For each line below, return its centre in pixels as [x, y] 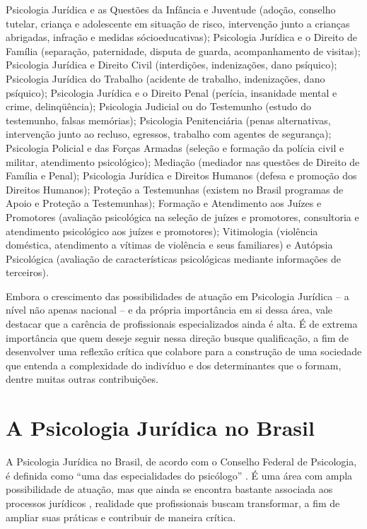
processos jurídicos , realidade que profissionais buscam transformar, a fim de [173, 503]
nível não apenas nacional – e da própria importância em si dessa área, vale [169, 310]
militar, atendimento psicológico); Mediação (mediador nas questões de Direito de [183, 161]
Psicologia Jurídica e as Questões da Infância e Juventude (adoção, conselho [171, 9]
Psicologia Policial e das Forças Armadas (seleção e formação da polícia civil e [175, 147]
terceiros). [27, 272]
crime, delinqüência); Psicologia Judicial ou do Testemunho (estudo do [158, 106]
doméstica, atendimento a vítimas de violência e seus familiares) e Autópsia [169, 245]
